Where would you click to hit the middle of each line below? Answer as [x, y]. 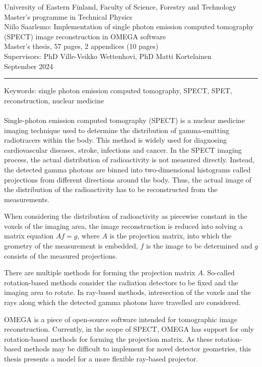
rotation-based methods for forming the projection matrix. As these [108, 339]
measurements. [27, 199]
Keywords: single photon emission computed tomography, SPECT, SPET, [118, 90]
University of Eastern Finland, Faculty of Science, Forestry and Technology [120, 7]
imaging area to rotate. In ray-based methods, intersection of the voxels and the [127, 292]
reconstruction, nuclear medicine [54, 100]
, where [88, 236]
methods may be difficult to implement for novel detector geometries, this [137, 349]
